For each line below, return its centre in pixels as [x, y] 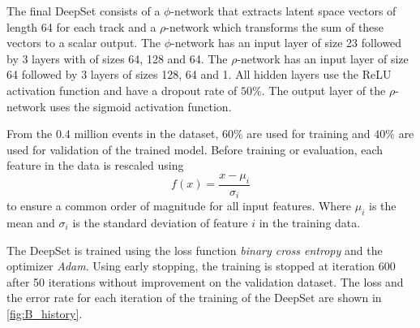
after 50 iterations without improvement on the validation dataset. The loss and [205, 281]
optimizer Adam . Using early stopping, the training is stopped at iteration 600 [201, 266]
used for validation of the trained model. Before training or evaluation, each [195, 149]
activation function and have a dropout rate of [122, 90]
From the [30, 134]
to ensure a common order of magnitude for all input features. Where [179, 206]
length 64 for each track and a [81, 26]
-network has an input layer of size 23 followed [287, 43]
